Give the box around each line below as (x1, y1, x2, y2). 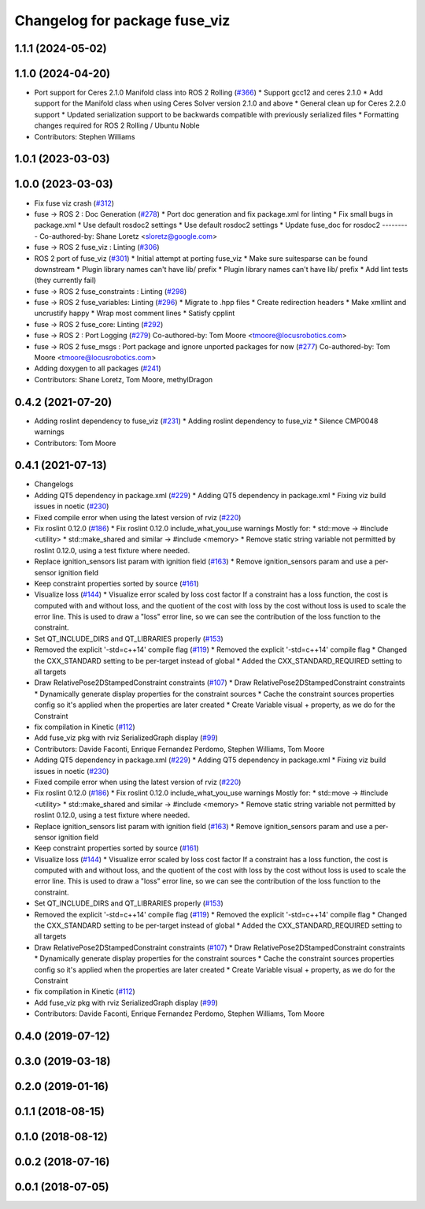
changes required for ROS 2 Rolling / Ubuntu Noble (34, 121, 200, 130)
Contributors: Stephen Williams (34, 132, 135, 141)
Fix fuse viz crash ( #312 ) (34, 198, 114, 208)
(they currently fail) (34, 276, 97, 285)
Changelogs (34, 479, 74, 489)
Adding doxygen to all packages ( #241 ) (34, 363, 161, 374)
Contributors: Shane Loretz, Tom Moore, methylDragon (34, 374, 213, 384)
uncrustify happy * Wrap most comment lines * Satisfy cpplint (34, 308, 235, 318)
